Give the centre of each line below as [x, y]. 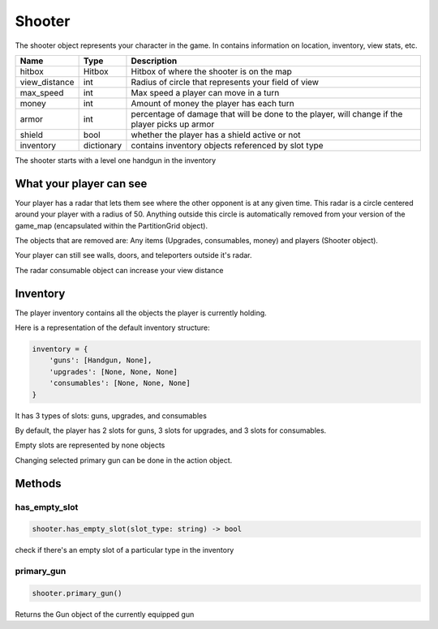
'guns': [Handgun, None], [101, 360]
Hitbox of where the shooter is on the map [211, 71]
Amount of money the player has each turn [213, 103]
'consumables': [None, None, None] [120, 383]
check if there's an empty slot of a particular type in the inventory [125, 550]
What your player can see [81, 184]
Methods [38, 484]
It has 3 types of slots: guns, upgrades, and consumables [111, 415]
